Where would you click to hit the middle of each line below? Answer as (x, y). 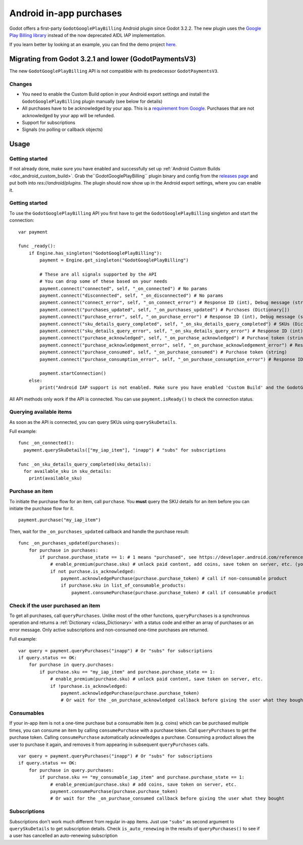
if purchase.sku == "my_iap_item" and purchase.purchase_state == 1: (128, 672)
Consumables (27, 713)
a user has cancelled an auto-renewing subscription (64, 836)
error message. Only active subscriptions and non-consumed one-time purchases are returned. (109, 630)
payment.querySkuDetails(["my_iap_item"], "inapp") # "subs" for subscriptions (125, 450)
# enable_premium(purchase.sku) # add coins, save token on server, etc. (143, 784)
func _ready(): (37, 246)
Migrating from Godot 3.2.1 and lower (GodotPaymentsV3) (103, 59)
